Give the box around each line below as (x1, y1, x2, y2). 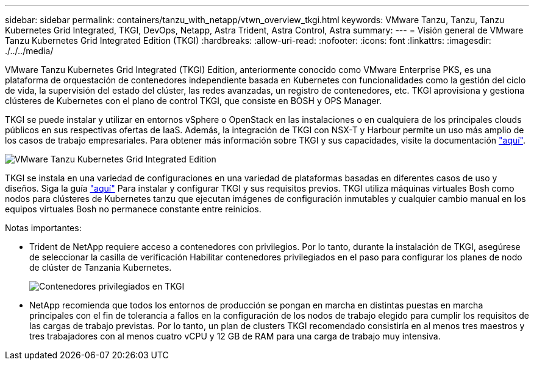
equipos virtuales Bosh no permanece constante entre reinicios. (5, 204, 262, 214)
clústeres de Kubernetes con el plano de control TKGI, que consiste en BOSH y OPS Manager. (5, 96, 382, 106)
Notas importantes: (5, 223, 82, 233)
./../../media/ (5, 46, 54, 56)
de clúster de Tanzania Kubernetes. (29, 262, 172, 273)
